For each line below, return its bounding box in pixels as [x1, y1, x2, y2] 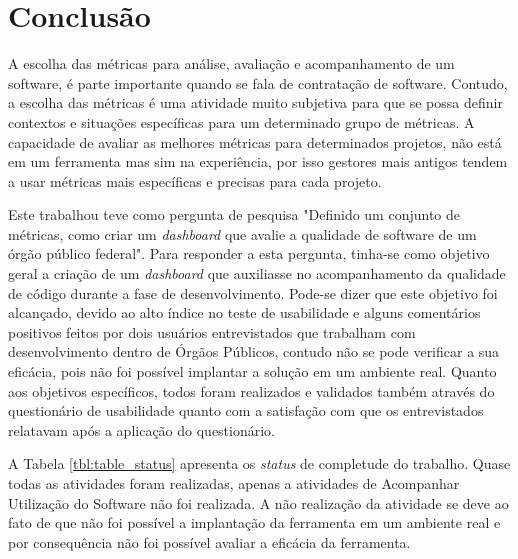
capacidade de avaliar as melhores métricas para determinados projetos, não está [8, 131, 502, 152]
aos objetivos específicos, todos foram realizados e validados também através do [8, 380, 495, 401]
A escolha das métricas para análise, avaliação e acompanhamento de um [8, 53, 455, 74]
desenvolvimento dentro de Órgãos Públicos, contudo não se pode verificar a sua [8, 341, 500, 362]
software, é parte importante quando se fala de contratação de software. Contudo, [8, 72, 508, 93]
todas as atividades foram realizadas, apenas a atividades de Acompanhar [8, 473, 460, 493]
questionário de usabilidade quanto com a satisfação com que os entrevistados [8, 400, 484, 421]
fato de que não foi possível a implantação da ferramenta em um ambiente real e [8, 512, 501, 533]
